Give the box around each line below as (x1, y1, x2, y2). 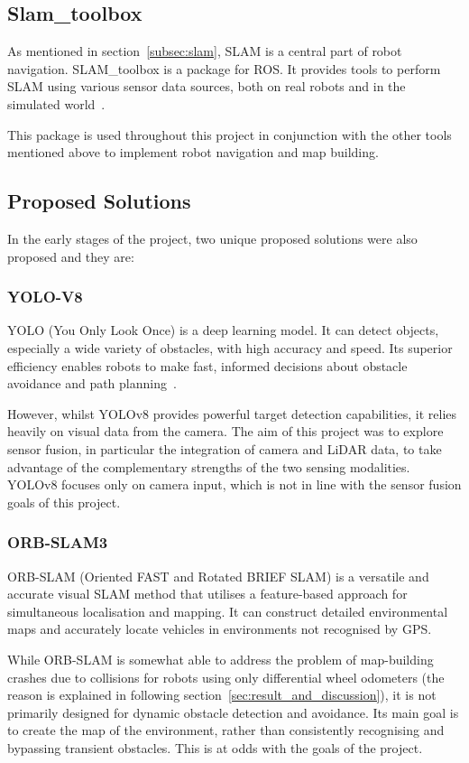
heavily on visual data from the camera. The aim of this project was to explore (7, 422, 444, 441)
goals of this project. (7, 492, 121, 511)
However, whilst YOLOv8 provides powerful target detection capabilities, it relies (7, 404, 457, 423)
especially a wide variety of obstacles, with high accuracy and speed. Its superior (7, 338, 453, 357)
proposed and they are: (7, 247, 134, 265)
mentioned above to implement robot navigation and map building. (7, 143, 379, 162)
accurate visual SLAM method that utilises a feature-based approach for (7, 584, 408, 603)
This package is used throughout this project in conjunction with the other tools (7, 125, 452, 144)
